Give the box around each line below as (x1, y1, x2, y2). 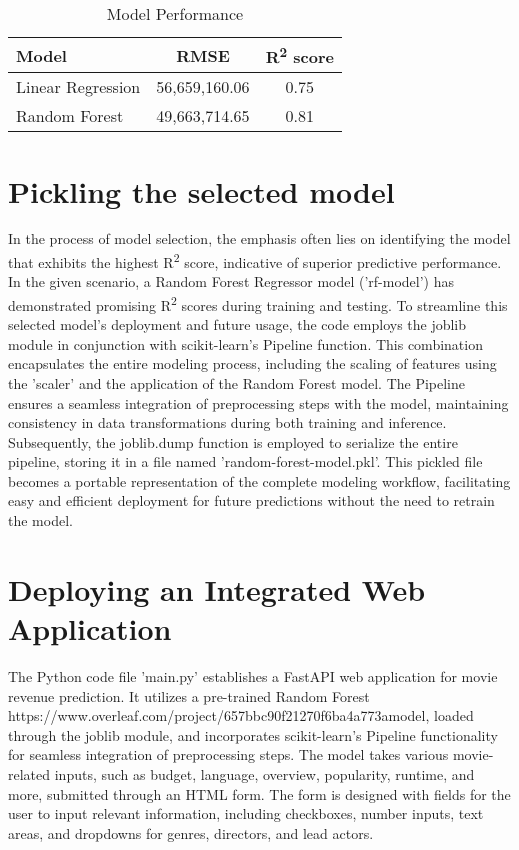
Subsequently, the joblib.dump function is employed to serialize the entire (8, 431, 458, 452)
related (8, 763, 51, 784)
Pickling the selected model (8, 170, 395, 211)
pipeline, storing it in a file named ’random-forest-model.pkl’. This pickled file (8, 451, 483, 472)
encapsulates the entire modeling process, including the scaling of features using (8, 353, 497, 374)
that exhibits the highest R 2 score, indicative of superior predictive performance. (8, 249, 502, 272)
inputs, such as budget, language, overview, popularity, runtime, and (54, 763, 475, 784)
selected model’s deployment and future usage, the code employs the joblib (8, 314, 467, 335)
